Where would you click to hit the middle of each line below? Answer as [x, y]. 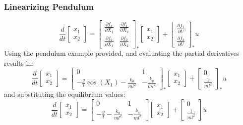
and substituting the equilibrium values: [65, 94]
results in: [19, 62]
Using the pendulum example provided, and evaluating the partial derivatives [122, 53]
